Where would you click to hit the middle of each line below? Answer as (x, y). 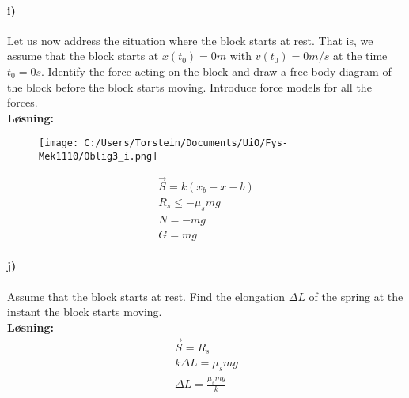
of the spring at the (356, 296)
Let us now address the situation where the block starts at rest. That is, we (190, 40)
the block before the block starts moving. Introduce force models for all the (189, 86)
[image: (59, 143)
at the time (360, 56)
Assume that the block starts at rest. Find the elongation (146, 296)
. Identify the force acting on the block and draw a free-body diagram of (216, 71)
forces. (23, 102)
